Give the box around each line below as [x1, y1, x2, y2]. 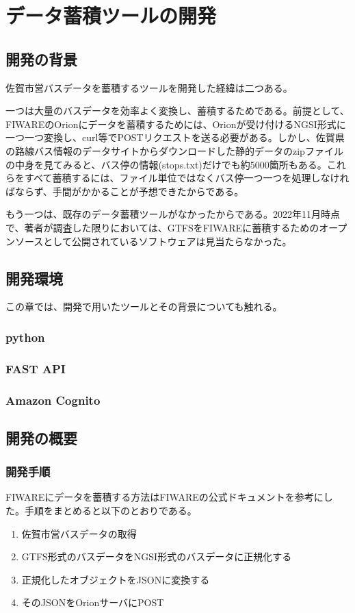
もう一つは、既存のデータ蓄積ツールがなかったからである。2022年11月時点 [5, 207, 341, 221]
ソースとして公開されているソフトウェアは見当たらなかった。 [14, 234, 292, 248]
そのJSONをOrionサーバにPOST [21, 595, 164, 610]
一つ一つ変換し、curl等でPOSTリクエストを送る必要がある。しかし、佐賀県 [5, 130, 345, 145]
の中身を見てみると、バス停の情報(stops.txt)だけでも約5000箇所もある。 [5, 157, 327, 171]
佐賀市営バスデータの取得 [21, 526, 137, 540]
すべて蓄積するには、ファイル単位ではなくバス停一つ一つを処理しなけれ [24, 171, 350, 185]
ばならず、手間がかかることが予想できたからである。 [5, 184, 244, 198]
